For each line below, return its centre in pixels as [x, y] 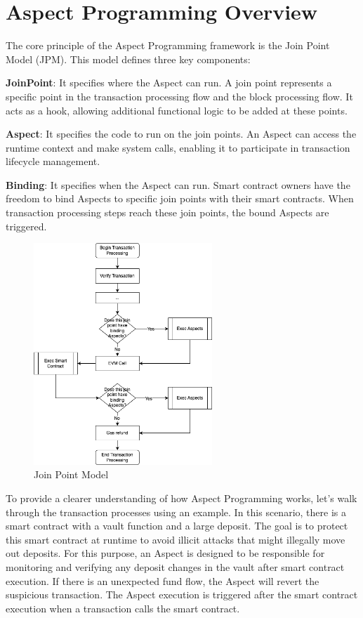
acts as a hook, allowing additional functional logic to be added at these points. [177, 110]
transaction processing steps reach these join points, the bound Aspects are [167, 212]
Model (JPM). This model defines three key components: [128, 59]
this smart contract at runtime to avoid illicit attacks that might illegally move [176, 539]
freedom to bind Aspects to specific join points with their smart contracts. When [180, 198]
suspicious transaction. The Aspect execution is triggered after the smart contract [182, 594]
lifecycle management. [53, 161]
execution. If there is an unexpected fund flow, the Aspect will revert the [163, 580]
